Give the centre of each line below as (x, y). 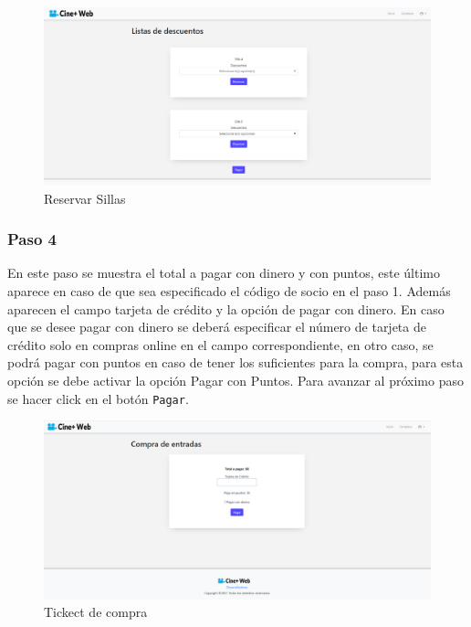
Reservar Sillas (85, 198)
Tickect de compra (96, 612)
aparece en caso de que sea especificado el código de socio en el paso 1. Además (229, 291)
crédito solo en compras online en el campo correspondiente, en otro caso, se (220, 344)
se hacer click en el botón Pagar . (98, 398)
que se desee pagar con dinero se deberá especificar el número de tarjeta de (217, 327)
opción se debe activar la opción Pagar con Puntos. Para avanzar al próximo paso (235, 380)
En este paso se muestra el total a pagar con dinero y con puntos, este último (224, 273)
